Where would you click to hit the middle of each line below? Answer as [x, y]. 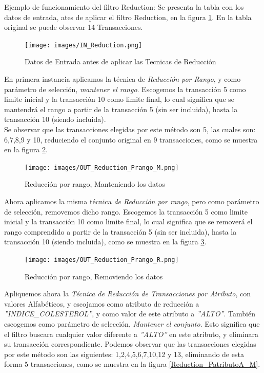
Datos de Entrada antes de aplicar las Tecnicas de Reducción [120, 61]
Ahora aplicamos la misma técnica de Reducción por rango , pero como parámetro [132, 201]
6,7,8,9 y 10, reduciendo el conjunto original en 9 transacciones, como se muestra [131, 139]
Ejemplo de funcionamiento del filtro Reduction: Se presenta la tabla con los [124, 7]
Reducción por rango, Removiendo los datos [94, 276]
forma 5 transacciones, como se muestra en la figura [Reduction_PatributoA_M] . [132, 364]
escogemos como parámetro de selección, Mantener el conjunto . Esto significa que [132, 324]
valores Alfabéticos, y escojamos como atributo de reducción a [102, 303]
